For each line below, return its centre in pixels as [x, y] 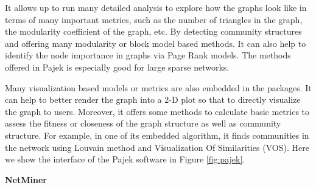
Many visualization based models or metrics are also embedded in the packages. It [158, 87]
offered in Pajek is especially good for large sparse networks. [117, 67]
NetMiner [26, 179]
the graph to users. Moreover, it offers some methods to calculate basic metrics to [157, 111]
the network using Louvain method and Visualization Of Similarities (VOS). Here [157, 147]
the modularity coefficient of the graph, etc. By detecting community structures [153, 31]
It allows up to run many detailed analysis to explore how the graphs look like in [156, 7]
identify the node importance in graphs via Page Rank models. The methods [148, 55]
